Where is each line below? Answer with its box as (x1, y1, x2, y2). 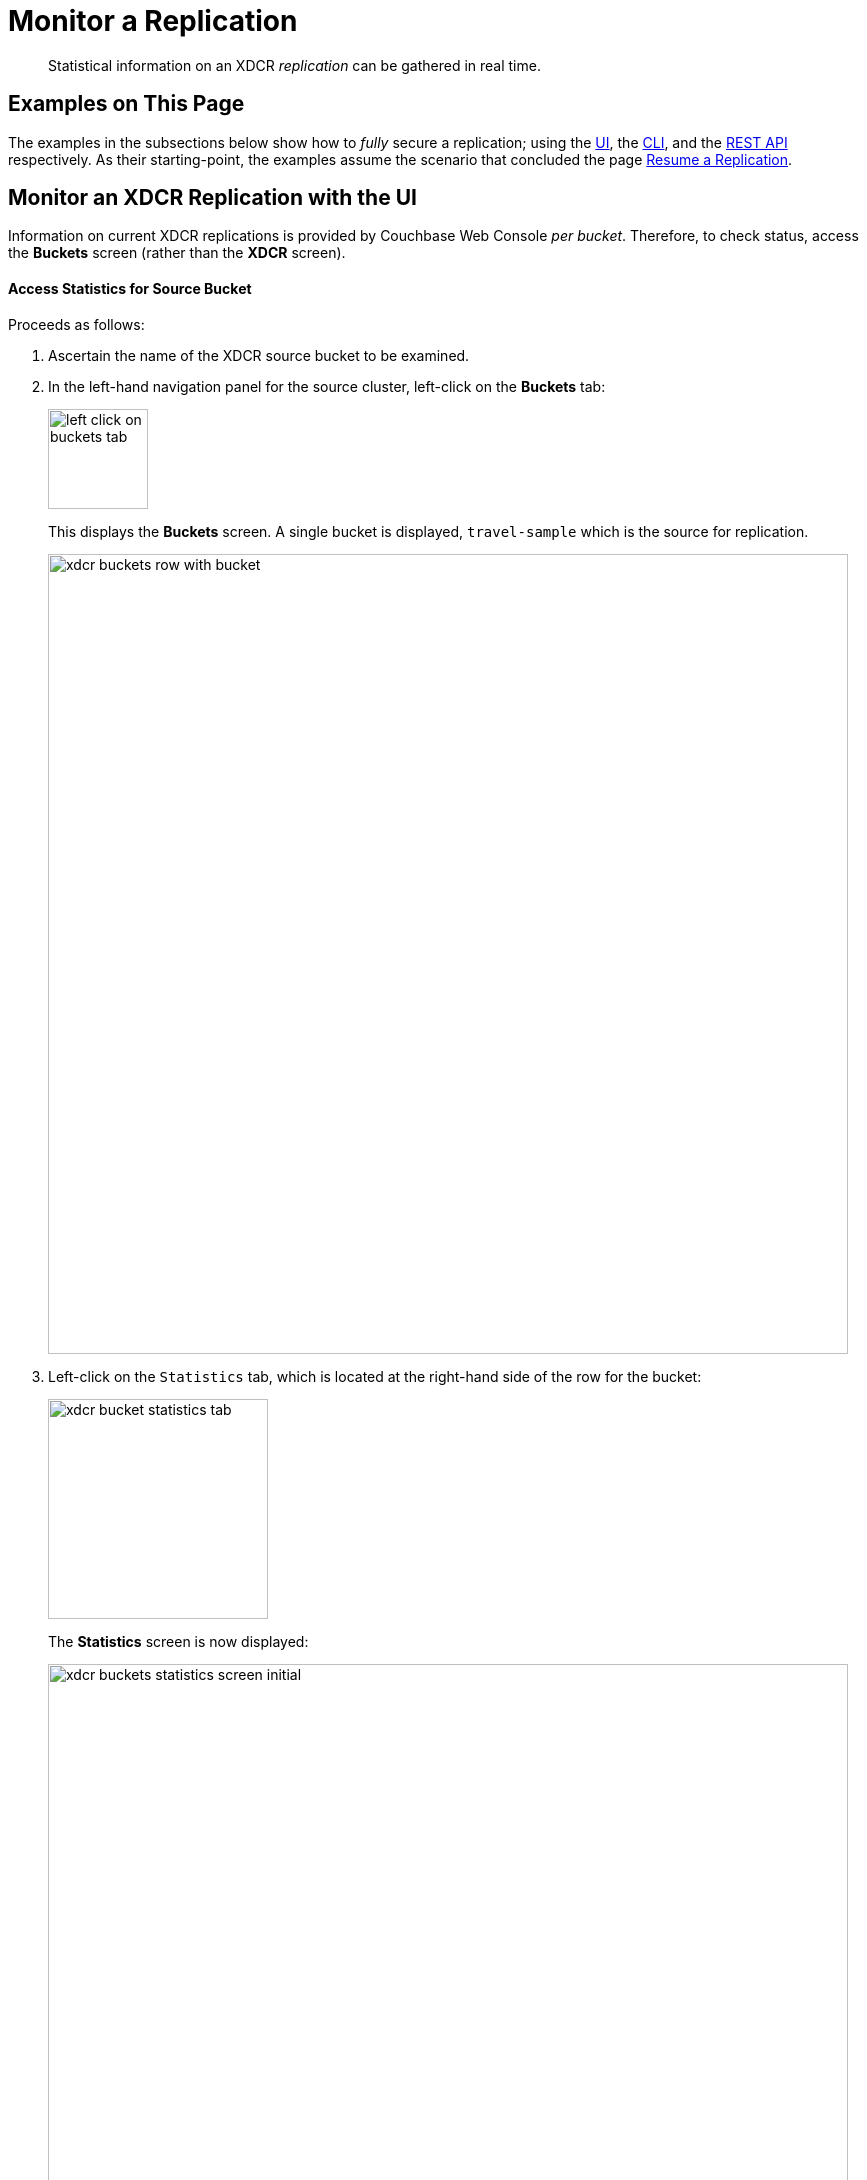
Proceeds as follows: (8, 315, 145, 333)
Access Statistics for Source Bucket (8, 280, 252, 298)
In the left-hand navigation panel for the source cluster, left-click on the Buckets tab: (48, 377, 606, 395)
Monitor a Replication (8, 4, 298, 38)
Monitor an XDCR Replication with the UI (8, 185, 417, 211)
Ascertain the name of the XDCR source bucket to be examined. (48, 346, 470, 364)
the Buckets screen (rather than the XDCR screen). (8, 244, 346, 262)
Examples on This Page (8, 91, 245, 117)
